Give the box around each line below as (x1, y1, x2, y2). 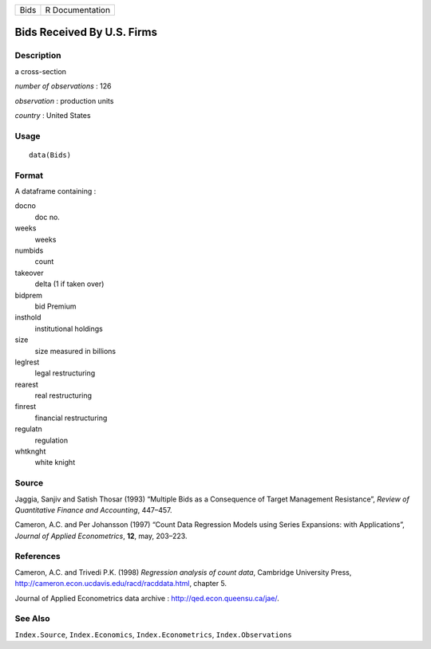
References (14, 551, 61, 562)
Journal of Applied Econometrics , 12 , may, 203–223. (14, 531, 188, 541)
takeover (14, 268, 44, 277)
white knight (34, 458, 76, 467)
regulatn (14, 424, 43, 434)
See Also (14, 613, 50, 624)
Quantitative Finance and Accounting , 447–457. (14, 505, 172, 514)
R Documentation (45, 5, 111, 15)
